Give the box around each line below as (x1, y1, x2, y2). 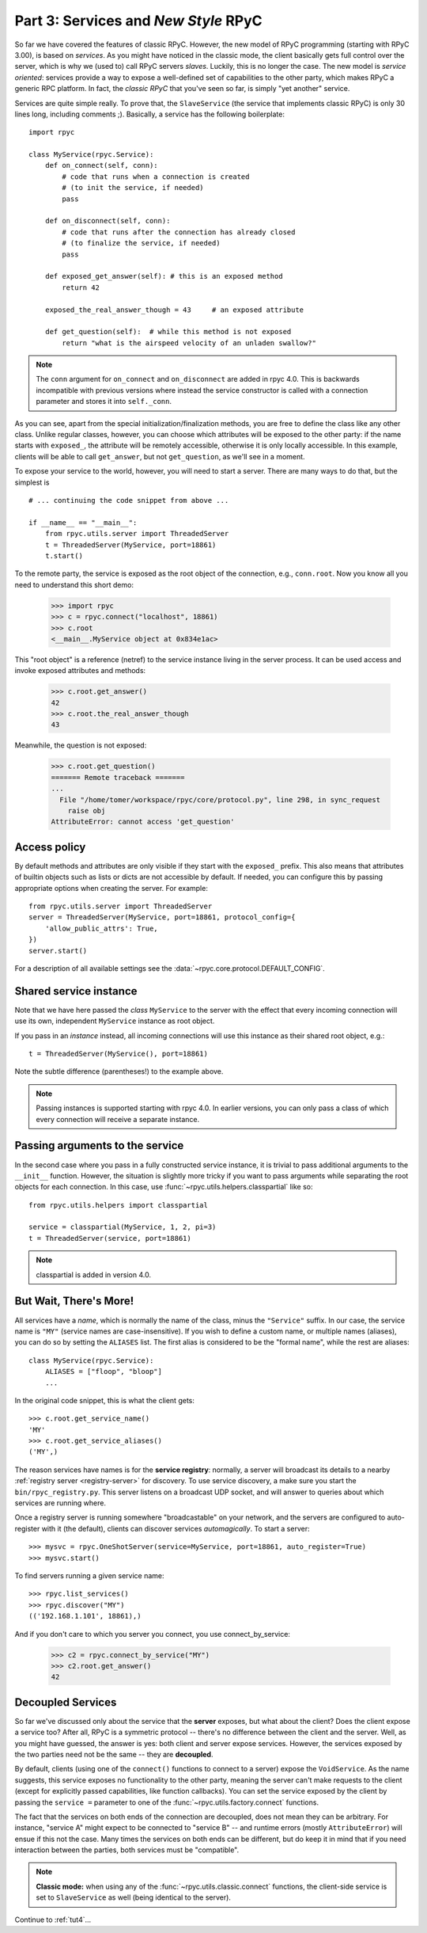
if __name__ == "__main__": (28, 518, 138, 527)
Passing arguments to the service (14, 1139, 184, 1152)
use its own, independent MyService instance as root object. (14, 1016, 215, 1025)
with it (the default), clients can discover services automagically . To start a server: (41, 1524, 310, 1533)
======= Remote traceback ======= (51, 773, 185, 782)
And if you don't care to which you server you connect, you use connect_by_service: (14, 1629, 290, 1638)
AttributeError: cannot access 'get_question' (51, 817, 235, 827)
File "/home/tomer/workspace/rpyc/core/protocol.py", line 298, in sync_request (59, 795, 381, 804)
